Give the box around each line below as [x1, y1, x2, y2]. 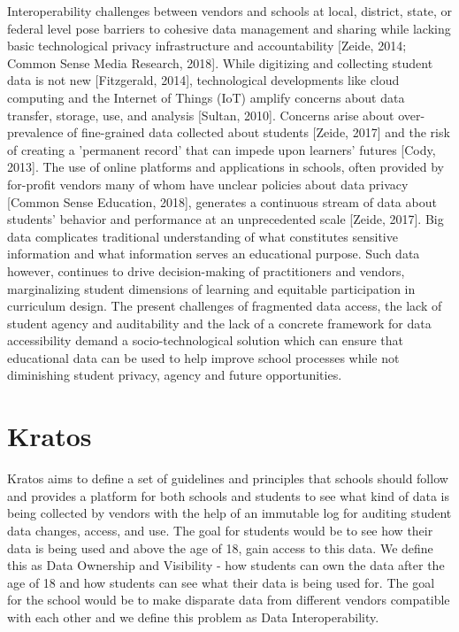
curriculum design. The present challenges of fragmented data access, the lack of [7, 297, 442, 315]
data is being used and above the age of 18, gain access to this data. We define [7, 538, 433, 557]
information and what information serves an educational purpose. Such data [7, 244, 420, 263]
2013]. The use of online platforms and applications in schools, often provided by [7, 158, 445, 176]
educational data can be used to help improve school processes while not [7, 348, 400, 366]
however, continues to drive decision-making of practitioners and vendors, [7, 261, 405, 280]
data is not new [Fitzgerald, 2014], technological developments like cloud [7, 71, 400, 89]
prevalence [7, 123, 64, 142]
